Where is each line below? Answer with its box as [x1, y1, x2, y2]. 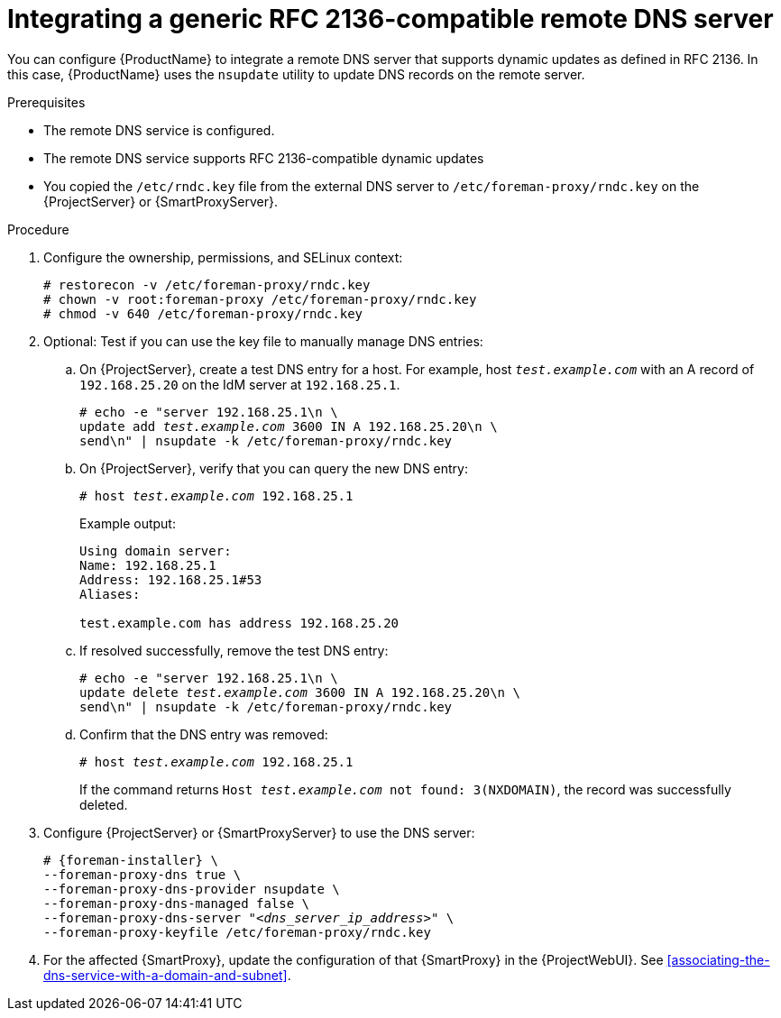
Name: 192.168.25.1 [79, 557, 216, 573]
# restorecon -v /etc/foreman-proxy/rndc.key [43, 277, 371, 292]
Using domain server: [79, 543, 232, 558]
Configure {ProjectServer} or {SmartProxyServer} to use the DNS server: [43, 824, 475, 840]
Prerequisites [7, 94, 86, 110]
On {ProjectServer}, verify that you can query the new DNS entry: [79, 460, 468, 476]
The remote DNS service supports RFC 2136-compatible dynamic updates [43, 150, 484, 166]
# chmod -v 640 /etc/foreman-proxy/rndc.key [43, 306, 363, 321]
